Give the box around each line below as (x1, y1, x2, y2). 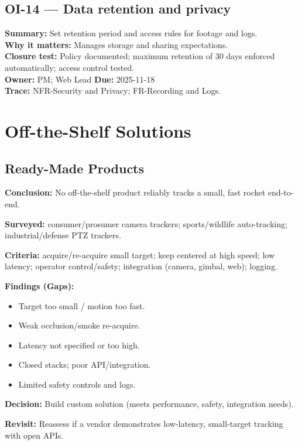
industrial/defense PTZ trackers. (5, 229, 121, 241)
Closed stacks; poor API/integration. (18, 358, 151, 371)
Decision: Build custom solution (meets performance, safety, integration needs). (5, 398, 294, 410)
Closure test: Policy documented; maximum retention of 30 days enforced (5, 50, 275, 62)
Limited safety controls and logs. (18, 378, 136, 390)
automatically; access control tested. (5, 61, 135, 73)
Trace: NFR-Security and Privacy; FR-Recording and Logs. (5, 84, 221, 97)
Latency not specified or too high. (18, 338, 140, 351)
